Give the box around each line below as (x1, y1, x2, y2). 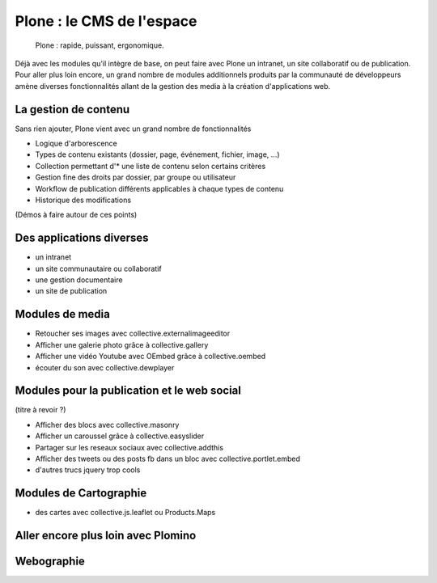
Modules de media (15, 307, 111, 321)
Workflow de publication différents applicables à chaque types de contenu (35, 184, 284, 193)
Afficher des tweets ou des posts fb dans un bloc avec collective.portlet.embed (35, 454, 301, 463)
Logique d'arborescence (35, 138, 117, 149)
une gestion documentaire (35, 275, 123, 285)
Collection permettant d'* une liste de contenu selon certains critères (35, 161, 266, 171)
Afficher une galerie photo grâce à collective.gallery (35, 340, 209, 349)
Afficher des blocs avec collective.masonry (35, 420, 180, 429)
